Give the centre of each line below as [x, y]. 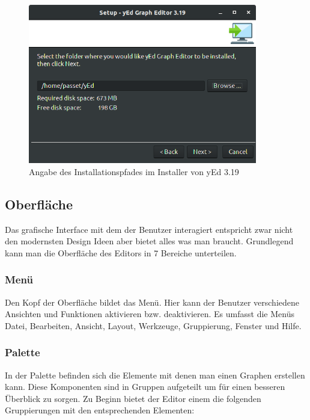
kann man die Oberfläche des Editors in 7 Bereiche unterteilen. [121, 252]
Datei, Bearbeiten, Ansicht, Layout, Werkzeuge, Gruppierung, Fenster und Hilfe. [153, 325]
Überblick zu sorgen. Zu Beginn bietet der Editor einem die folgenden [133, 398]
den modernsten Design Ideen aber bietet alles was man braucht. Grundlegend [149, 241]
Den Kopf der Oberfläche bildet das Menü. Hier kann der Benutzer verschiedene [152, 302]
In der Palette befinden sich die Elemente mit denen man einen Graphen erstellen [155, 375]
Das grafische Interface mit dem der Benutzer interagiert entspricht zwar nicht [149, 229]
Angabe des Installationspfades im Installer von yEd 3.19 [134, 171]
